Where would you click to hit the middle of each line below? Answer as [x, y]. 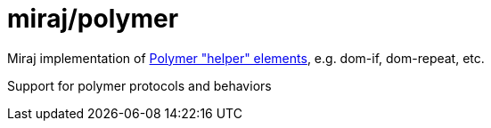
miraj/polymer [93, 19]
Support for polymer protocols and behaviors [139, 85]
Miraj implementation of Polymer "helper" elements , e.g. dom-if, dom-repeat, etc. [246, 58]
